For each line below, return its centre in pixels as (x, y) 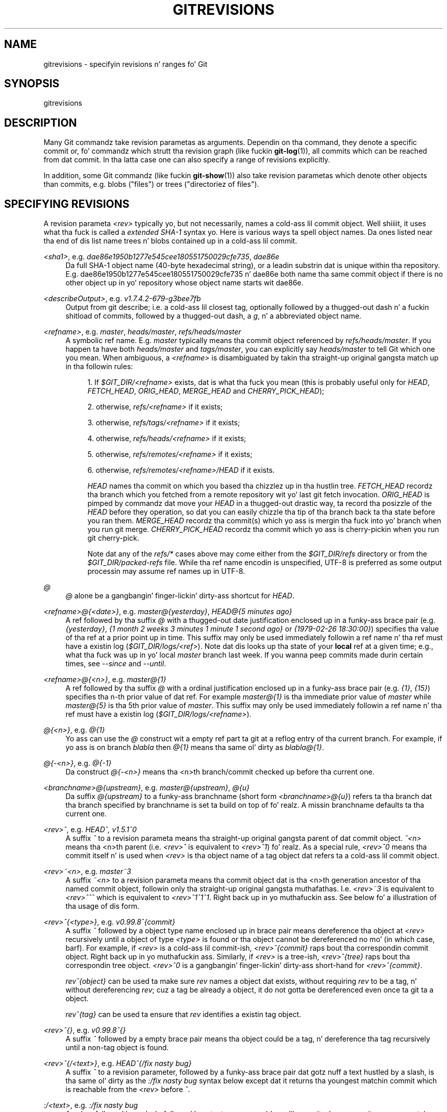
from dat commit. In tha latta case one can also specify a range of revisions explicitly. (187, 160)
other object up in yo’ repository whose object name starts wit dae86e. (184, 283)
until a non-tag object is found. (117, 1048)
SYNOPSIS (32, 84)
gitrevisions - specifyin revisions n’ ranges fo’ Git (126, 64)
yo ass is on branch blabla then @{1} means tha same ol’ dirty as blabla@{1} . (195, 747)
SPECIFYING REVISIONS (67, 204)
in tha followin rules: (99, 367)
